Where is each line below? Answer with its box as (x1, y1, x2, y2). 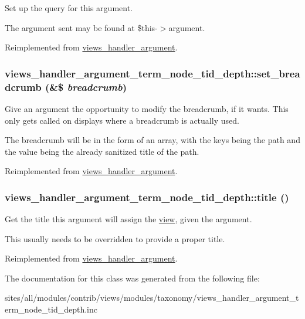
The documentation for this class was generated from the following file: (5, 272, 260, 284)
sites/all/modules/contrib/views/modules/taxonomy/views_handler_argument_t (5, 291, 299, 304)
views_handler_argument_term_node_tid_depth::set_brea (5, 66, 300, 80)
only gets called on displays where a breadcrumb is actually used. (5, 114, 239, 126)
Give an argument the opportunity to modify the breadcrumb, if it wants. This (5, 102, 289, 114)
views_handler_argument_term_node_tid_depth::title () (5, 189, 289, 204)
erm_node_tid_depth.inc (5, 303, 97, 315)
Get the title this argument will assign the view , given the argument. (5, 213, 252, 225)
